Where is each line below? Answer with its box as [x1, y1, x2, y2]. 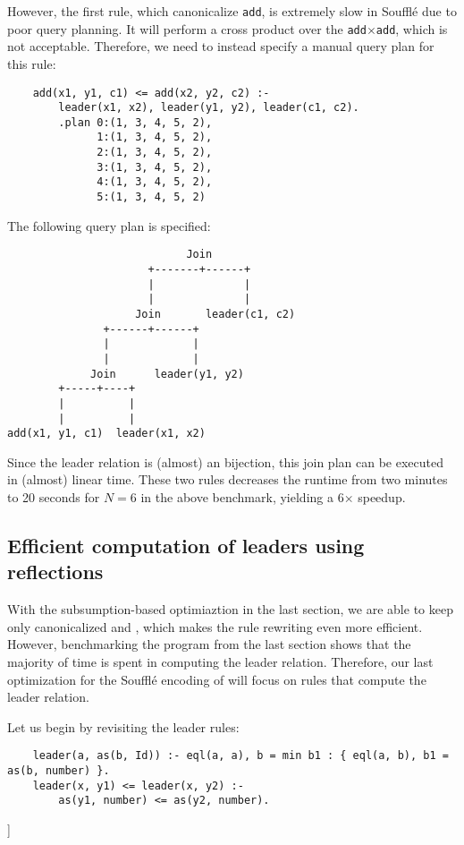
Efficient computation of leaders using [7, 532, 365, 559]
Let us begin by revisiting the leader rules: [7, 717, 240, 736]
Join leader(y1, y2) [90, 367, 244, 380]
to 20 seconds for [7, 488, 100, 507]
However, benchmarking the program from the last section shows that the [7, 635, 411, 653]
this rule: [7, 54, 56, 73]
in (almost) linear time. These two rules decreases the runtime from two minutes [7, 470, 448, 489]
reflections [7, 558, 104, 585]
